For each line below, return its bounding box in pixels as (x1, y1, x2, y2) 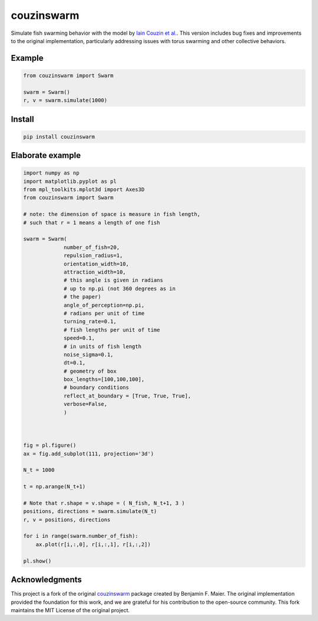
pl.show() (23, 557, 52, 564)
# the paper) (64, 294, 101, 300)
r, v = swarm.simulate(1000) (23, 97, 108, 104)
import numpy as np (23, 170, 79, 176)
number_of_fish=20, (64, 244, 120, 251)
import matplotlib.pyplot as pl (23, 178, 117, 185)
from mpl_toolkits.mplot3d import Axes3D (23, 186, 145, 193)
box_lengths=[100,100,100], (64, 376, 145, 383)
